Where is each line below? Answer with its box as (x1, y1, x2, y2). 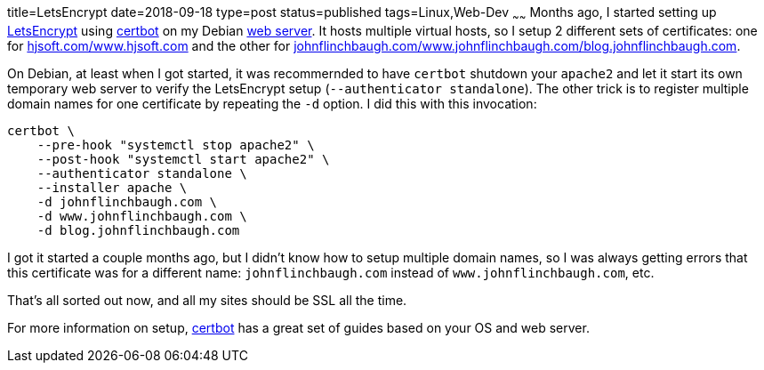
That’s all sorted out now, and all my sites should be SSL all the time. (7, 292, 407, 308)
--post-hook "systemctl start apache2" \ (36, 151, 330, 166)
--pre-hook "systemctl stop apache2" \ (36, 137, 315, 152)
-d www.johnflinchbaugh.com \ (36, 208, 247, 223)
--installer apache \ (36, 180, 188, 195)
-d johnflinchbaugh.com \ (36, 194, 218, 209)
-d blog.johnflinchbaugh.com (36, 222, 240, 237)
